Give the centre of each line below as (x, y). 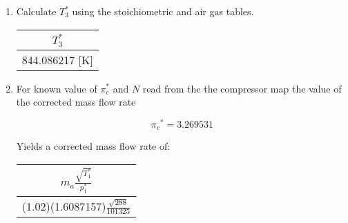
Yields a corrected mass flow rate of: (93, 146)
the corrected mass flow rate (76, 102)
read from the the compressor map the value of (242, 88)
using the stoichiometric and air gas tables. (163, 11)
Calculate (36, 11)
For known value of (57, 88)
